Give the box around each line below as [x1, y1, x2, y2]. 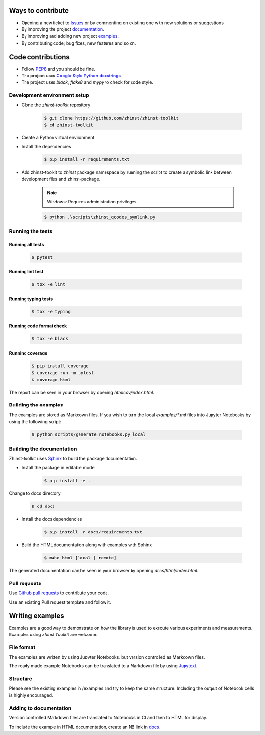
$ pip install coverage [31, 363, 89, 369]
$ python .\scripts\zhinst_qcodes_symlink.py [44, 214, 156, 220]
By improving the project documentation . [21, 26, 104, 32]
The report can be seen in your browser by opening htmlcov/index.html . [9, 389, 155, 395]
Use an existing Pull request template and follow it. [9, 599, 111, 605]
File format [9, 644, 36, 651]
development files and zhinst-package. [21, 176, 101, 182]
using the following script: [9, 419, 61, 425]
